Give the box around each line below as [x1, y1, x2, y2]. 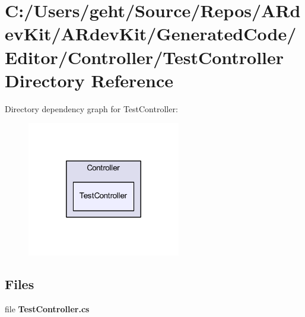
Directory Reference [5, 68, 174, 92]
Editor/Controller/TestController [5, 45, 284, 69]
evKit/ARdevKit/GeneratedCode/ [5, 21, 297, 46]
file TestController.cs [5, 302, 90, 315]
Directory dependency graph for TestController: [5, 102, 178, 115]
